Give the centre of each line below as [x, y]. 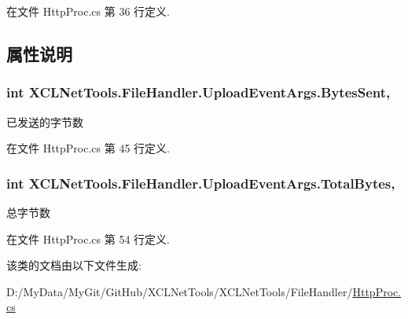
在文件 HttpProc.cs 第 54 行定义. [88, 238]
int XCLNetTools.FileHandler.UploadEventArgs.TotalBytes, [201, 183]
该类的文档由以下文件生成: [74, 265]
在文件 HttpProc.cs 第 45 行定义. [88, 148]
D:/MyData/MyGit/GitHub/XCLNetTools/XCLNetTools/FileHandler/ [180, 291]
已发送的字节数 [45, 121]
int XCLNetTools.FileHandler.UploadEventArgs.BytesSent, [198, 92]
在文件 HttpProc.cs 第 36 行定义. [88, 11]
